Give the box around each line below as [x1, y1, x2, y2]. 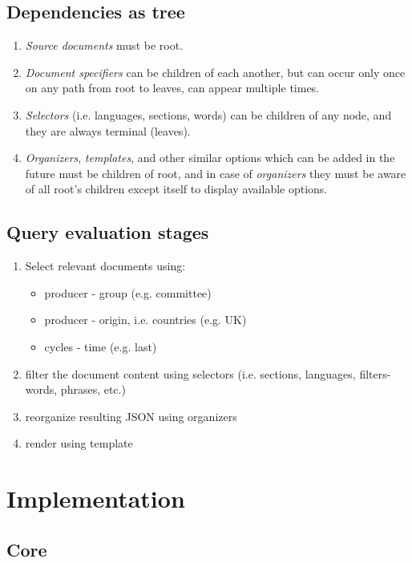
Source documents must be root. [25, 37, 184, 54]
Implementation [6, 482, 185, 515]
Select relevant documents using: [25, 257, 186, 274]
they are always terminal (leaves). [25, 122, 191, 139]
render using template [25, 435, 133, 452]
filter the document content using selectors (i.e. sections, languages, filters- [25, 365, 391, 382]
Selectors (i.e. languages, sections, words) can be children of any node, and [25, 106, 392, 123]
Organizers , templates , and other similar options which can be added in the [25, 149, 395, 166]
